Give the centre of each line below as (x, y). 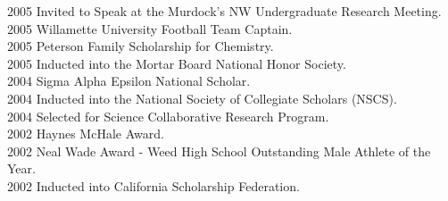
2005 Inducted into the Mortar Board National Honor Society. (177, 63)
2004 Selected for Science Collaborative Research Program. (168, 116)
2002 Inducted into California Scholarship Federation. (153, 185)
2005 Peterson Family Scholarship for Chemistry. (141, 46)
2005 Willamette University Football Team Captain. (150, 28)
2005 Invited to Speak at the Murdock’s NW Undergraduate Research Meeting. (224, 11)
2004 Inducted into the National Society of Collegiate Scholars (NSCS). (202, 98)
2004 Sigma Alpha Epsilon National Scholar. (129, 81)
